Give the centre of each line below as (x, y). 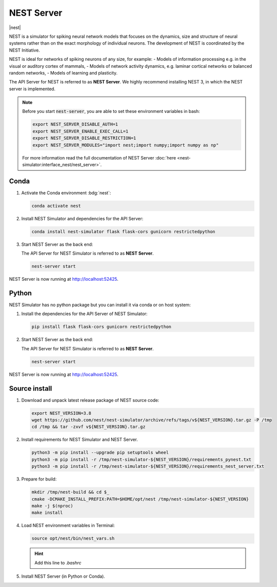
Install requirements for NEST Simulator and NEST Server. (80, 440)
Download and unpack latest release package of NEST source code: (90, 400)
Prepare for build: (39, 479)
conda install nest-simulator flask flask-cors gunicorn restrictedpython (124, 231)
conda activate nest (56, 206)
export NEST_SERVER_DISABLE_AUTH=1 (75, 124)
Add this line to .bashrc (58, 562)
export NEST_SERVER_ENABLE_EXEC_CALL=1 (80, 131)
